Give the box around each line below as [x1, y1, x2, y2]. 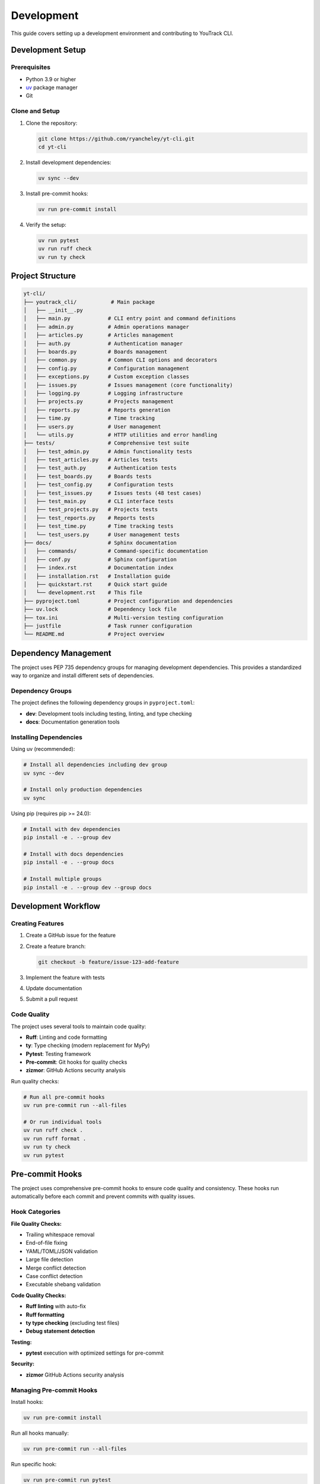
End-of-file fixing [25, 1239, 68, 1247]
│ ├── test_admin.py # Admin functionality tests [23, 448, 193, 455]
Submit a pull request [25, 995, 78, 1003]
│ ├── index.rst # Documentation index [23, 565, 174, 571]
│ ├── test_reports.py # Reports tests [23, 514, 155, 521]
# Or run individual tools [23, 1119, 102, 1125]
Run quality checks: [11, 1077, 59, 1085]
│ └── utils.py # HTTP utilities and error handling [23, 431, 217, 438]
